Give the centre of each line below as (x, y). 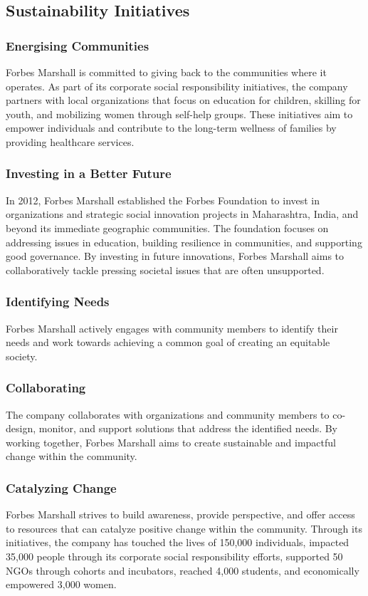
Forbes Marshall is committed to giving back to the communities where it (166, 72)
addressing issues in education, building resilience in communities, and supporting (184, 242)
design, (21, 428)
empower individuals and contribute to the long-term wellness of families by (171, 128)
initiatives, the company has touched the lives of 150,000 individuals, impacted (178, 542)
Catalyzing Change (61, 487)
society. (22, 356)
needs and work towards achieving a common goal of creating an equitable (168, 342)
